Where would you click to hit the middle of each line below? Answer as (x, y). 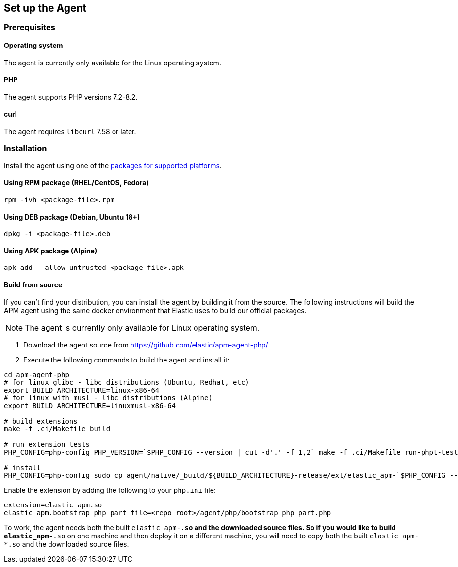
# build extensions (41, 421)
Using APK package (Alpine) (51, 251)
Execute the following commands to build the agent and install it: (126, 360)
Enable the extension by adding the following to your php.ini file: (110, 490)
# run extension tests (47, 444)
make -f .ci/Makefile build (57, 429)
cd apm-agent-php (37, 374)
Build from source (33, 285)
